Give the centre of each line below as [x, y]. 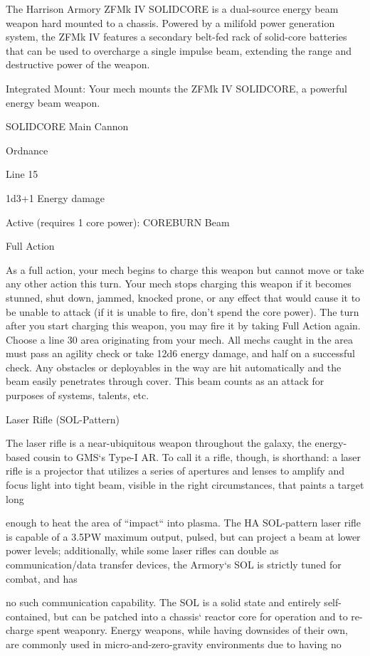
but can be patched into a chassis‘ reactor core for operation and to [201, 616]
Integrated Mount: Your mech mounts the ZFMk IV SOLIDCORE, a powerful [176, 88]
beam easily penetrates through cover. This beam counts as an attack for [165, 381]
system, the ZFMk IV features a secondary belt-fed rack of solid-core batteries [176, 37]
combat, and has [42, 578]
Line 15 [22, 174]
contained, [28, 616]
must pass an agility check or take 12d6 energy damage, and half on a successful [180, 353]
